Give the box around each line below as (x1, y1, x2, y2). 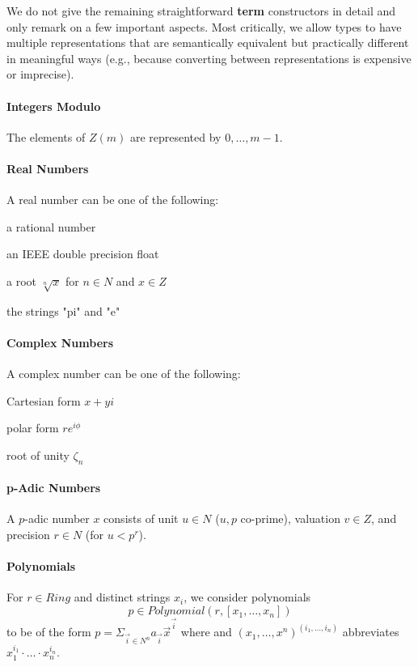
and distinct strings (74, 588, 171, 605)
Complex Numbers (6, 333, 114, 350)
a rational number (6, 218, 96, 235)
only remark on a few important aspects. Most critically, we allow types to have (6, 18, 402, 35)
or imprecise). (6, 66, 74, 83)
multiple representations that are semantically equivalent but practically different (6, 34, 409, 51)
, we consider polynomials (184, 588, 311, 605)
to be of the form (6, 623, 91, 640)
